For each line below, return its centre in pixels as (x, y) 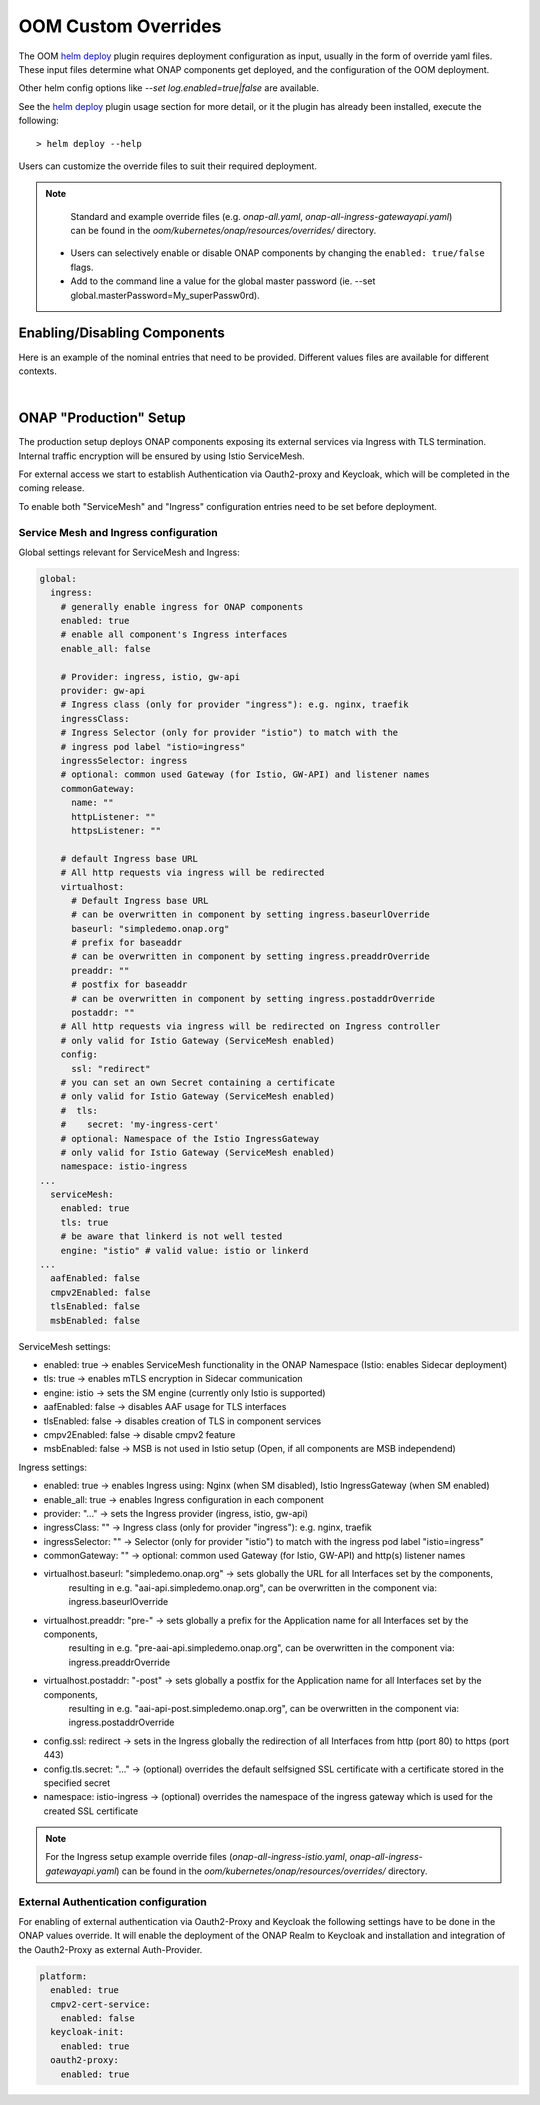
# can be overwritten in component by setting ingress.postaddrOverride (253, 998)
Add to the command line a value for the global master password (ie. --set (223, 281)
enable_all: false (105, 648)
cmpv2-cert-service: (100, 2004)
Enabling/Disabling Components (121, 333)
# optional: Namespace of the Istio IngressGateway (190, 1138)
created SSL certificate (91, 1811)
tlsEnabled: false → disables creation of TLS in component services (182, 1421)
